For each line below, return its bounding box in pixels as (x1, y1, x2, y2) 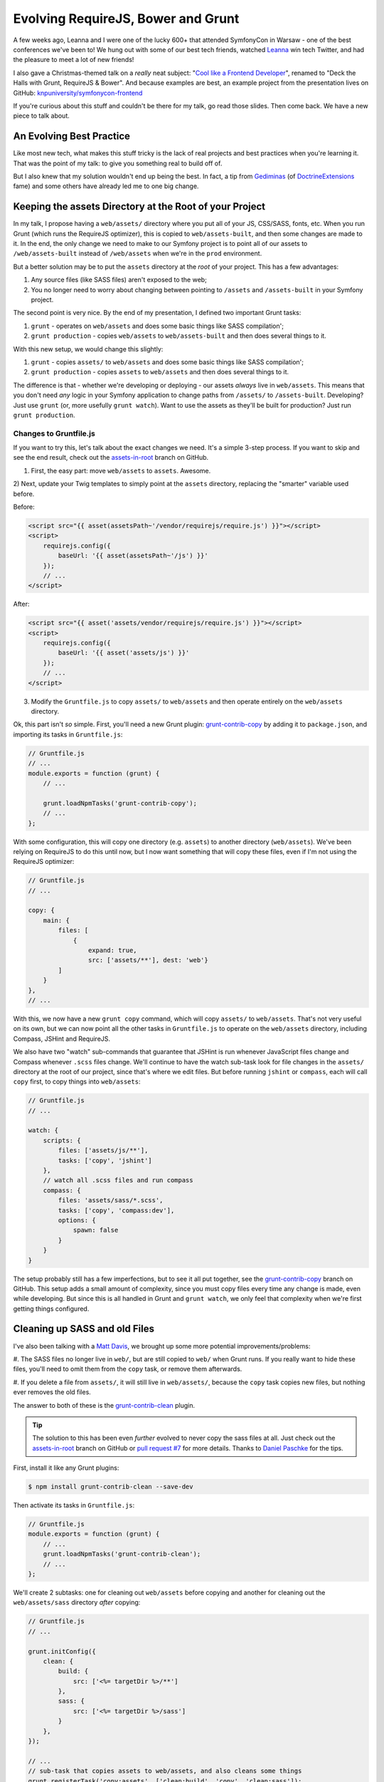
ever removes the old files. (13, 1388, 92, 1396)
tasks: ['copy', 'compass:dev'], (58, 1206, 175, 1215)
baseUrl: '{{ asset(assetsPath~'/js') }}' (58, 552, 209, 560)
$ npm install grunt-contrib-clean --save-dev (28, 1483, 193, 1491)
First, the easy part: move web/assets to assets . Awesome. (31, 466, 211, 475)
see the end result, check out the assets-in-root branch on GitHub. (13, 453, 209, 462)
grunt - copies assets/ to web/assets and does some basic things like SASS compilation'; (31, 357, 304, 366)
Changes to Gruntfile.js (13, 428, 95, 438)
